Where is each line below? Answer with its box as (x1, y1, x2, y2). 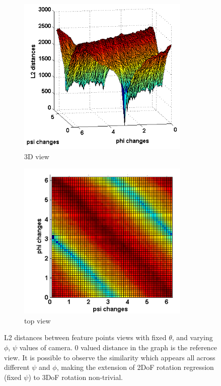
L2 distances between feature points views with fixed (4, 332, 167, 343)
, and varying (172, 332, 213, 343)
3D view (24, 151, 49, 161)
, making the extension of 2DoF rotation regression (56, 362, 214, 372)
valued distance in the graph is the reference (81, 342, 217, 352)
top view (24, 315, 51, 326)
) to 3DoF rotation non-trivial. (28, 371, 123, 382)
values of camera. (19, 342, 72, 352)
